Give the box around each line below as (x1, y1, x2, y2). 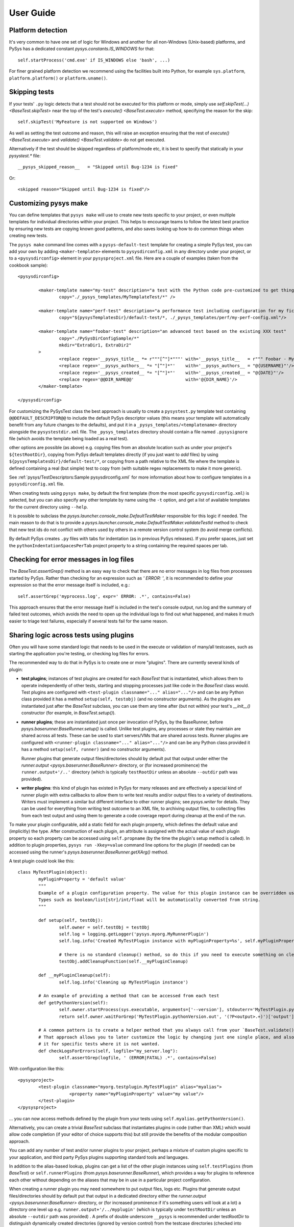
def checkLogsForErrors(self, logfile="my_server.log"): (38, 1048, 178, 1054)
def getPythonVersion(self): (38, 1000, 109, 1006)
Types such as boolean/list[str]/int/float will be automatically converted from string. (38, 897, 261, 903)
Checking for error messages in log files (9, 555, 134, 564)
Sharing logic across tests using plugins (9, 631, 134, 639)
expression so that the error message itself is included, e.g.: (9, 582, 130, 588)
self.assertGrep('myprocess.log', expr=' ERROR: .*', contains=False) (18, 593, 191, 599)
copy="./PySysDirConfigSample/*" (59, 335, 140, 341)
